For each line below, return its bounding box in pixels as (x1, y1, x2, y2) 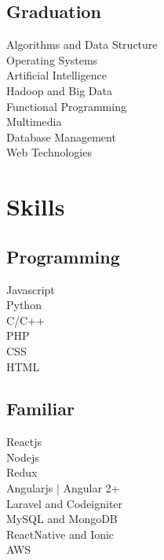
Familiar (6, 396, 75, 421)
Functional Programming (6, 98, 126, 114)
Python (6, 297, 42, 313)
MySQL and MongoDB (6, 510, 118, 527)
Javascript (6, 281, 55, 297)
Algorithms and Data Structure (6, 36, 158, 53)
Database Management (6, 128, 116, 145)
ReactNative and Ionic (6, 525, 115, 542)
